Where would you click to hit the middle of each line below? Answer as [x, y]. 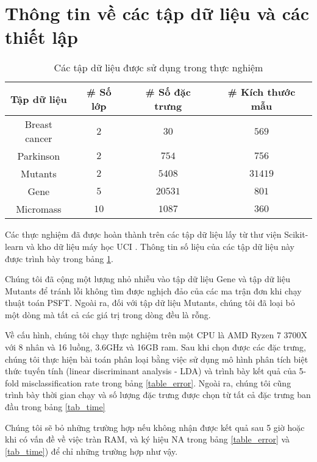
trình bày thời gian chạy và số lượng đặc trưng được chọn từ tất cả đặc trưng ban [158, 395]
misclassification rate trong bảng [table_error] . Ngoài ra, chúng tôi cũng [156, 382]
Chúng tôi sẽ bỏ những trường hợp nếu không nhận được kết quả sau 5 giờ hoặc [155, 427]
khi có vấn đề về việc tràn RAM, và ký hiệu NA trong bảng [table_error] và [148, 439]
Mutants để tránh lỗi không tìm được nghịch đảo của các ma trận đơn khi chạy [153, 290]
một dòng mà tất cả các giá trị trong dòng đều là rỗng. [108, 314]
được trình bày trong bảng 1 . [59, 258]
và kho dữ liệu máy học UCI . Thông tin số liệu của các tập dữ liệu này [160, 246]
